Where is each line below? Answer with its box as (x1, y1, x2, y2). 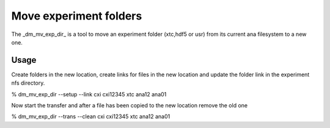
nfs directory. (11, 79, 45, 87)
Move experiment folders (11, 9, 142, 23)
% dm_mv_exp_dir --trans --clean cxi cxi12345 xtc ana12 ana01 (11, 113, 170, 120)
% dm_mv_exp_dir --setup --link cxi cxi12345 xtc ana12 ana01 (11, 90, 167, 98)
